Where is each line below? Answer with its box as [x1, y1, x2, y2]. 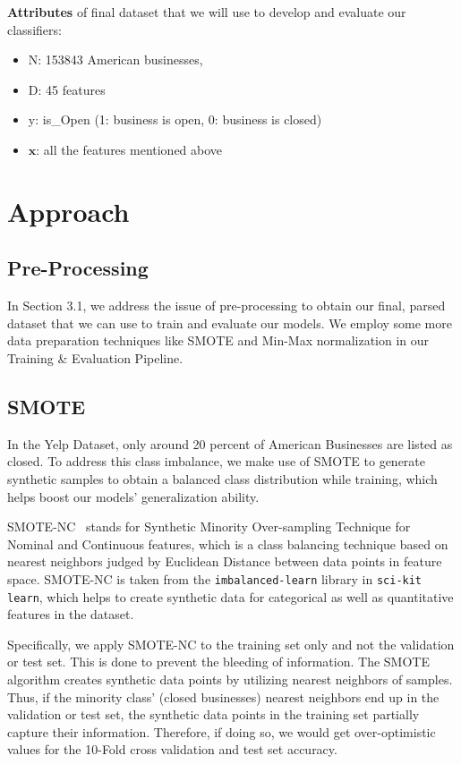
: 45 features [38, 80, 106, 98]
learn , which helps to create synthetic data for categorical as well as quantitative [7, 587, 454, 606]
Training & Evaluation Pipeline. [7, 348, 184, 367]
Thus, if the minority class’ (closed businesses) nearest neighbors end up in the [7, 687, 440, 706]
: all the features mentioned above [36, 140, 223, 158]
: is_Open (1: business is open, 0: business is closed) [35, 110, 322, 129]
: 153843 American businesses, [38, 50, 203, 69]
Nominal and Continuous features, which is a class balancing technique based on [7, 534, 448, 553]
